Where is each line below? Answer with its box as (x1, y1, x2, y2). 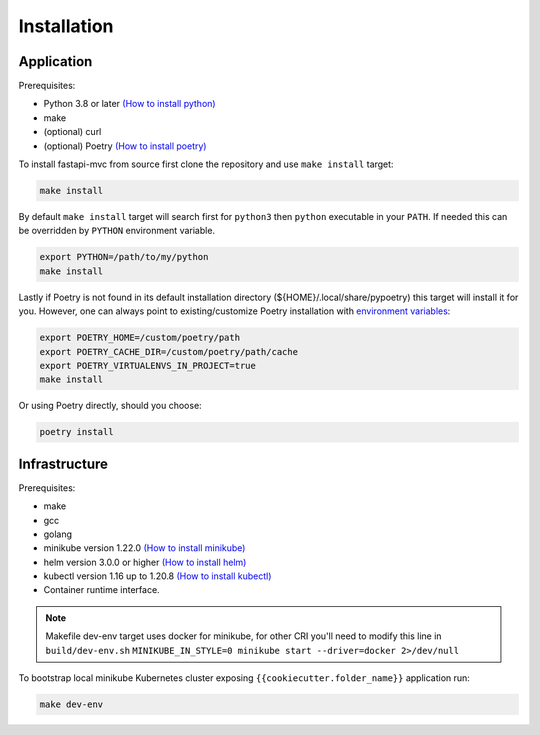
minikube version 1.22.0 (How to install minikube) (43, 542, 246, 554)
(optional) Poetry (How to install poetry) (43, 140, 207, 152)
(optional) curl (43, 126, 102, 138)
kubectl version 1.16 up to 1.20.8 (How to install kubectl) (43, 570, 272, 582)
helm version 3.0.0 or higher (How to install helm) (43, 556, 247, 568)
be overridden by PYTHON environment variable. (18, 225, 215, 237)
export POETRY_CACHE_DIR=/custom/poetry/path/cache (39, 346, 299, 357)
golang (43, 528, 73, 540)
